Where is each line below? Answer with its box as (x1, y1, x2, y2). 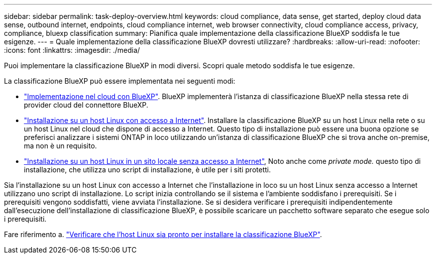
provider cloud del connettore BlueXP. (24, 101, 148, 109)
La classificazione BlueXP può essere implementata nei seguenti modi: (4, 77, 235, 85)
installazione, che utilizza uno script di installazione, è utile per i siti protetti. (24, 165, 271, 174)
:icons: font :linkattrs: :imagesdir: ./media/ (4, 46, 140, 54)
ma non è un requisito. (24, 141, 97, 150)
